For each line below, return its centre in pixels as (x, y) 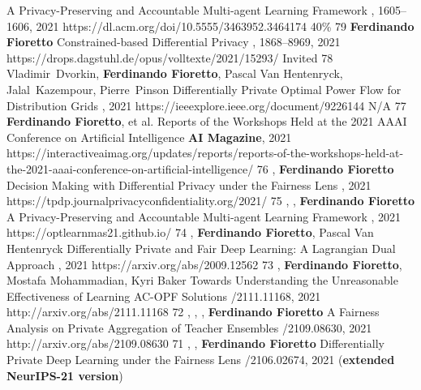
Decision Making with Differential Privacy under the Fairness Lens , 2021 (189, 184)
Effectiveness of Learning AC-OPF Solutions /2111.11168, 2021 (164, 296)
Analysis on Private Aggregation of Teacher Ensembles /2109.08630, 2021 (189, 327)
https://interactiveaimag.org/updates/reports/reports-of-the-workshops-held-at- (205, 153)
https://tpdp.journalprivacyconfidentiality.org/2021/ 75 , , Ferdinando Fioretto (211, 201)
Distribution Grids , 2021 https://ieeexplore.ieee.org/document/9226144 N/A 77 (206, 105)
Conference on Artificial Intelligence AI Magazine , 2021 (149, 137)
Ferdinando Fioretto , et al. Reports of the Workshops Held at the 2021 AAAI (207, 121)
